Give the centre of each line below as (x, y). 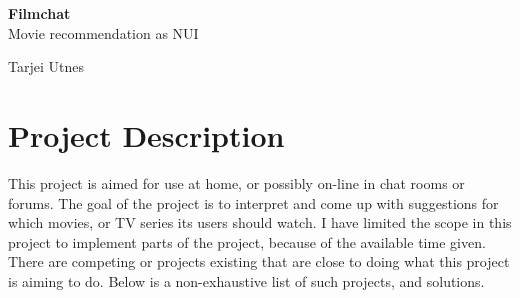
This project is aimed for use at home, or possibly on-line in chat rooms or (236, 182)
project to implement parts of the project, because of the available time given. (247, 241)
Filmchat (39, 13)
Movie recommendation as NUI (103, 32)
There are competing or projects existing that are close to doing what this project (259, 261)
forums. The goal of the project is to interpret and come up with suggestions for (253, 202)
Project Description (146, 134)
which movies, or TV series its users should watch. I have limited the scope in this (260, 222)
